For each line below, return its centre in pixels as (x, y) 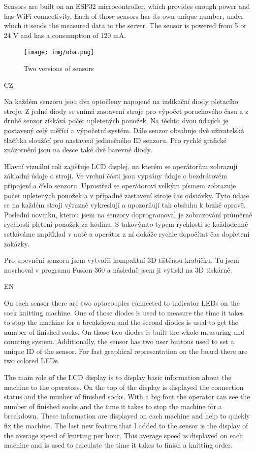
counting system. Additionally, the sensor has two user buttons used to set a (119, 341)
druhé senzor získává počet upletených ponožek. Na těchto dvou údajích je (116, 121)
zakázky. (17, 243)
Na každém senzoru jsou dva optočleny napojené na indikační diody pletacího (121, 101)
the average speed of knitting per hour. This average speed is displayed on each (124, 435)
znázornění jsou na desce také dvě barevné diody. (78, 150)
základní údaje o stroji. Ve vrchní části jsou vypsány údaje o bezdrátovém (116, 176)
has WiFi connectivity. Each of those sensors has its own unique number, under (124, 16)
